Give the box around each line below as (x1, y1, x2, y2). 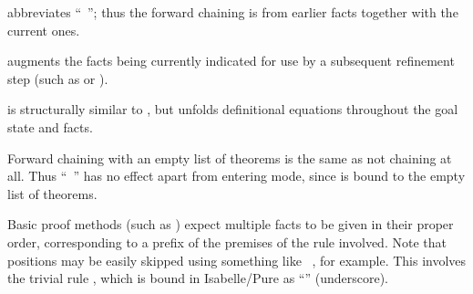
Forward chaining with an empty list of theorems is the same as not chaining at (7, 148, 452, 167)
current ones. (7, 20, 80, 39)
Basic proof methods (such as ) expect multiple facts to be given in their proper (7, 215, 454, 234)
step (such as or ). (7, 68, 108, 88)
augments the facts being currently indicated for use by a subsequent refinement (7, 51, 455, 70)
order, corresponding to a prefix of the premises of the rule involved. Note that (7, 232, 447, 251)
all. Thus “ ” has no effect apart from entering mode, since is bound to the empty (7, 166, 466, 185)
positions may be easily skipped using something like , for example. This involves (7, 250, 467, 269)
